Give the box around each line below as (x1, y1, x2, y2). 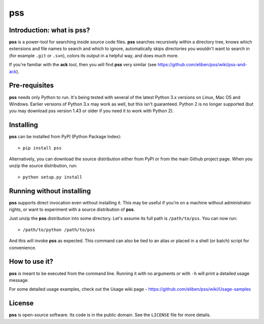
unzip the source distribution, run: (9, 163, 78, 169)
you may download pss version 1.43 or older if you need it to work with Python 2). (9, 108, 174, 114)
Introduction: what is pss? (9, 26, 90, 34)
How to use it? (9, 257, 53, 266)
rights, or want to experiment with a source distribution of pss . (9, 206, 135, 213)
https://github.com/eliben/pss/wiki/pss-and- (157, 62, 247, 68)
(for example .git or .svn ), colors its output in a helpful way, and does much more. (9, 52, 179, 58)
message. (9, 277, 29, 283)
